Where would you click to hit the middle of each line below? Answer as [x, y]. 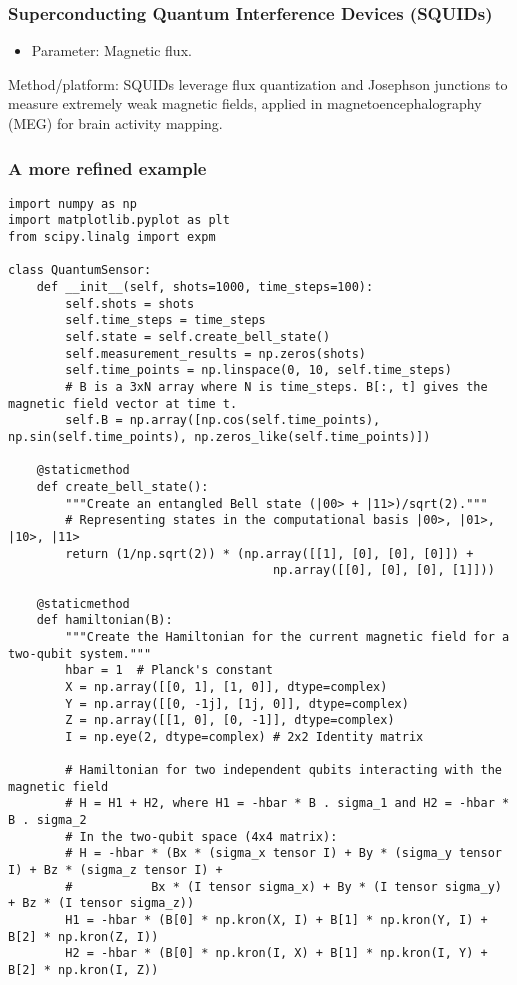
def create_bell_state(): [122, 486]
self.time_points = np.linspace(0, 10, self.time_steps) [258, 370]
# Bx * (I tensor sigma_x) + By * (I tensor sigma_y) [283, 886]
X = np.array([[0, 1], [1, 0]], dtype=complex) [226, 686]
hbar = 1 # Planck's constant [169, 670]
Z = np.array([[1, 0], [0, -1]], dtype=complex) [230, 720]
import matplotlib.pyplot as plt [119, 220]
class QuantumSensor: [80, 270]
